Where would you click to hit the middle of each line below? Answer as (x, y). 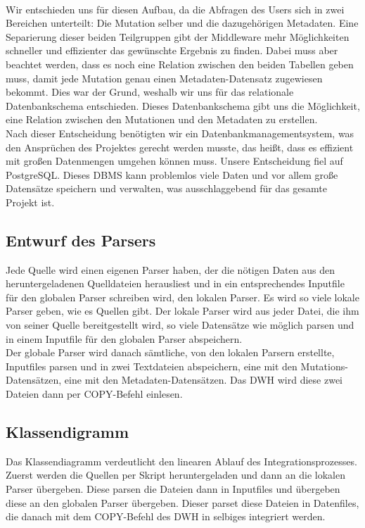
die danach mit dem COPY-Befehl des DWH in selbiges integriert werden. (166, 516)
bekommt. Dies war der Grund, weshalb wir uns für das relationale (150, 92)
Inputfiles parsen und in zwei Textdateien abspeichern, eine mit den (152, 366)
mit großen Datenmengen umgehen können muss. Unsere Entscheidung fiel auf (174, 161)
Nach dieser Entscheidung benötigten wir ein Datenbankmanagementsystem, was (180, 133)
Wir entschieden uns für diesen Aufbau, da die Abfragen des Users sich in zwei (175, 9)
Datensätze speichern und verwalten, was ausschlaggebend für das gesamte (166, 188)
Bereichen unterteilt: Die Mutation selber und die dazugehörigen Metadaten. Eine (182, 23)
